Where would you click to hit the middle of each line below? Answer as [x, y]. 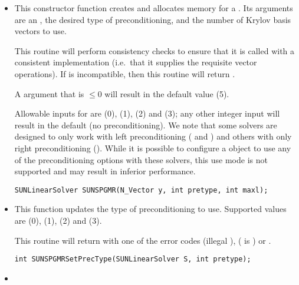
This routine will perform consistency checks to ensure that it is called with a [155, 50]
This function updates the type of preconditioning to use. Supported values [150, 209]
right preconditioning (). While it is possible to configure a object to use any [153, 148]
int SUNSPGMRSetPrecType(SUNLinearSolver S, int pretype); [133, 259]
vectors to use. [40, 31]
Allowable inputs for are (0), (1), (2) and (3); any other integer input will [147, 113]
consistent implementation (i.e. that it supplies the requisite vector [136, 62]
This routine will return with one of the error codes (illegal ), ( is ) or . [143, 240]
